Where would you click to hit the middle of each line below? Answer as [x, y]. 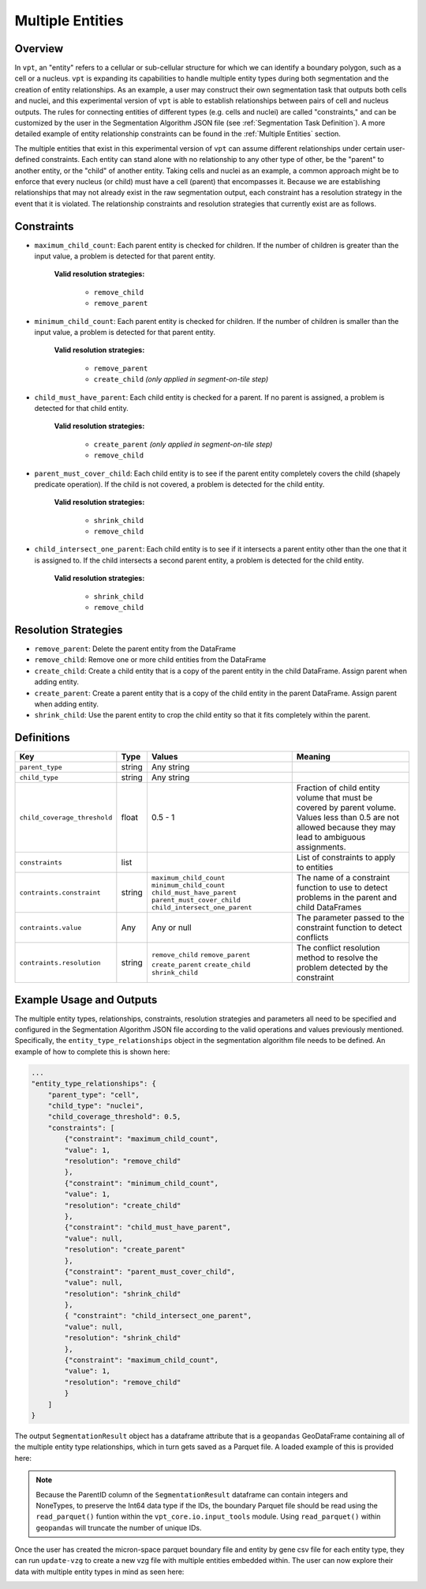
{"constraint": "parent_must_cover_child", [150, 1271]
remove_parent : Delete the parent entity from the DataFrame [135, 649]
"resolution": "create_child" [123, 1205]
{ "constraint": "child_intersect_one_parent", [158, 1316]
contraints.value [50, 927]
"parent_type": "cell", [93, 1095]
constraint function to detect [349, 928]
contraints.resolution [60, 963]
